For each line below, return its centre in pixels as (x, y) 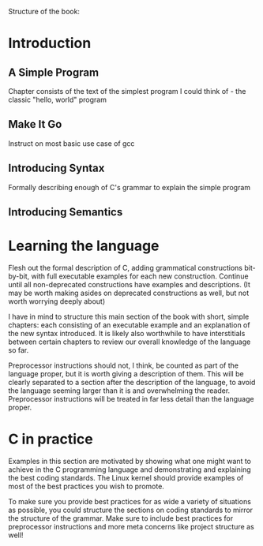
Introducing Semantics (66, 212)
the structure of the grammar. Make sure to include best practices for (121, 518)
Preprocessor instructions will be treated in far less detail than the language (131, 398)
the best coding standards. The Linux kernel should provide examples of (126, 477)
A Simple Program (54, 72)
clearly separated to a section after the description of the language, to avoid (132, 382)
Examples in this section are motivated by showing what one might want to (130, 461)
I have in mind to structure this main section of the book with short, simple (129, 316)
